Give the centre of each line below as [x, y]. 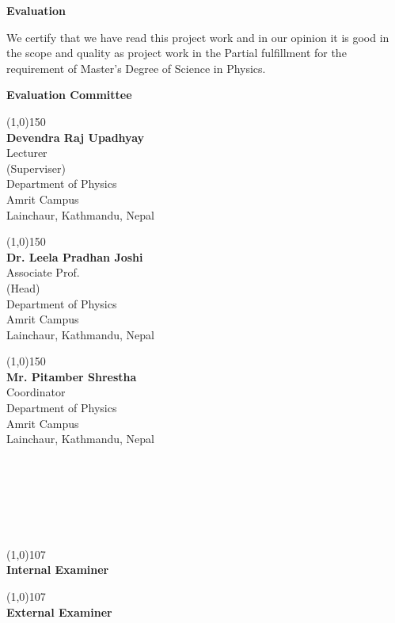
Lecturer [27, 153]
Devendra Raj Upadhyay [76, 137]
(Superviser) [36, 168]
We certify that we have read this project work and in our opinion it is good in [198, 37]
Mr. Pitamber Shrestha [72, 376]
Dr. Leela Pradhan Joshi [75, 256]
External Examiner [59, 612]
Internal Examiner [58, 569]
